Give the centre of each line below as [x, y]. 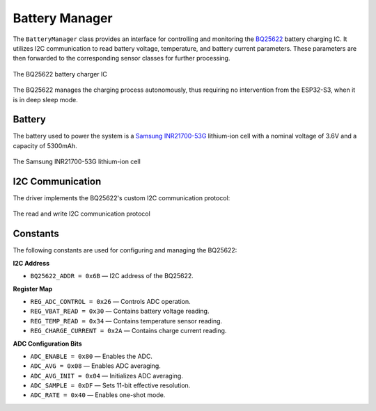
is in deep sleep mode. [45, 99]
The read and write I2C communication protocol [82, 214]
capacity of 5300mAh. [45, 145]
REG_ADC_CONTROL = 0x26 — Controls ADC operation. [110, 301]
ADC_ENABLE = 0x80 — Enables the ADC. [92, 356]
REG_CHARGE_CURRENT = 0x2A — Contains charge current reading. [128, 331]
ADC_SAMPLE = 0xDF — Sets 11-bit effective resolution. [110, 385]
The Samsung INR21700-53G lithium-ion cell [77, 162]
